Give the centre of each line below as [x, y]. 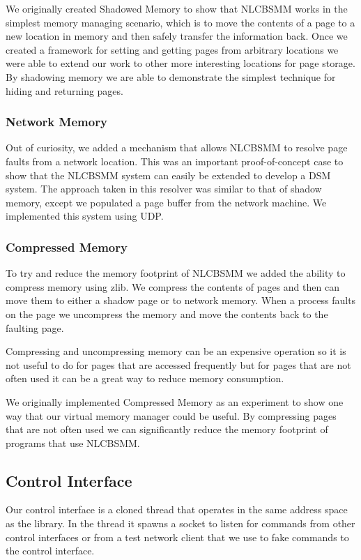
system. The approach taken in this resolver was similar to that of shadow [164, 189]
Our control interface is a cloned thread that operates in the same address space [177, 509]
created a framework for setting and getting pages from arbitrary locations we [172, 49]
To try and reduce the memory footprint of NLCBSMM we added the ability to [176, 273]
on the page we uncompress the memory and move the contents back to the [167, 313]
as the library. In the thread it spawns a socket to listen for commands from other [180, 523]
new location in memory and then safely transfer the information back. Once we [177, 36]
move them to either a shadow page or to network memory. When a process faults [181, 300]
